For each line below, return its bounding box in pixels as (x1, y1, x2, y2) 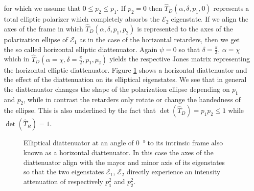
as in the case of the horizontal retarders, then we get (79, 34, 240, 45)
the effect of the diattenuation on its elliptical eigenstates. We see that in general (4, 74, 247, 84)
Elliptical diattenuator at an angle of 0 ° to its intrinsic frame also (23, 137, 223, 148)
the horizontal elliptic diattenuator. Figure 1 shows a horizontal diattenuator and (4, 64, 247, 75)
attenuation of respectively (23, 176, 103, 186)
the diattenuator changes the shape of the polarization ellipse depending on (4, 83, 230, 94)
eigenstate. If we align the (171, 14, 249, 24)
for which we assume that (4, 3, 81, 13)
